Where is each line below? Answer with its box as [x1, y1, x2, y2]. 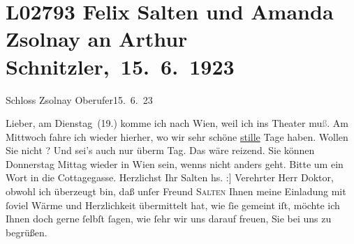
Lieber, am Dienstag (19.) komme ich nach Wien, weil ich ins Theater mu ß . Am [6, 116, 348, 130]
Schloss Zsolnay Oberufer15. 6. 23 [6, 92, 153, 107]
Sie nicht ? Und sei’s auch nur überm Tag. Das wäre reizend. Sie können [6, 143, 315, 158]
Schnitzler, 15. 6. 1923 [6, 52, 235, 80]
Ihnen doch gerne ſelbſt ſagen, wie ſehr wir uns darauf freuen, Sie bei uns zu [6, 211, 332, 226]
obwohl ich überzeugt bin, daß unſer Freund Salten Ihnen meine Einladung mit [6, 184, 346, 199]
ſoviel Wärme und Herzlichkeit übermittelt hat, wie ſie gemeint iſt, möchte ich [6, 197, 340, 212]
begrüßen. [6, 224, 47, 239]
